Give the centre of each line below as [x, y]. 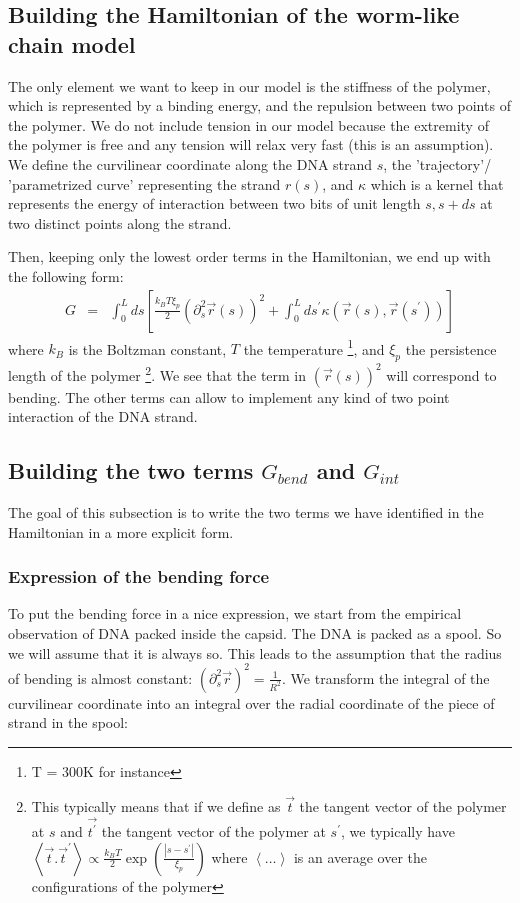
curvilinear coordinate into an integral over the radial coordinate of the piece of [251, 702]
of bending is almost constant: [100, 677]
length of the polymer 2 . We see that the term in [157, 373]
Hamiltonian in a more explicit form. [121, 531]
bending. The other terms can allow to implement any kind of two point [229, 396]
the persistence [451, 348]
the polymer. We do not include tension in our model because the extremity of [248, 124]
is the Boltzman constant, [147, 348]
